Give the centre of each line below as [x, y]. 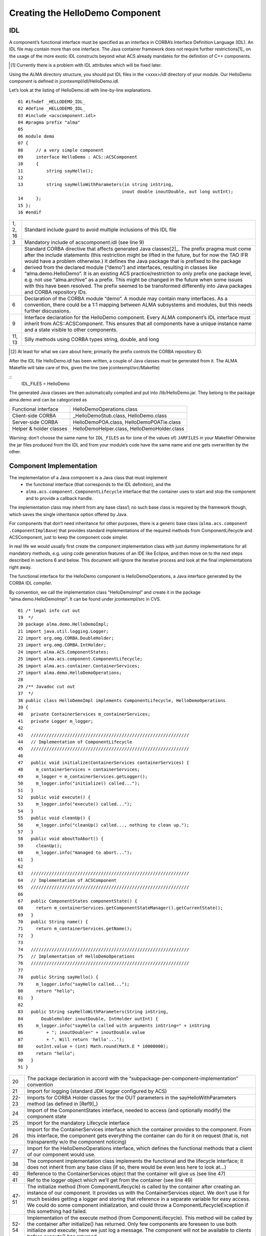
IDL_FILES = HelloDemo [46, 384]
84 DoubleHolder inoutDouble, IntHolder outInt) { [88, 1019]
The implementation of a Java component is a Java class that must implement [88, 478]
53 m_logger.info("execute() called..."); [75, 804]
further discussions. [48, 311]
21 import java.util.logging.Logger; [64, 631]
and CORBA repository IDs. [56, 292]
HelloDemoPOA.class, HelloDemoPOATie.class [127, 422]
